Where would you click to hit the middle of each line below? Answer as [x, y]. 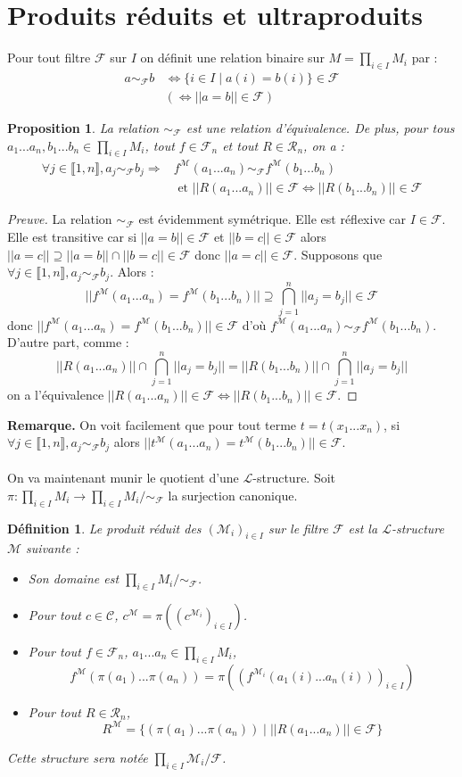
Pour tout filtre [49, 58]
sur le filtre [298, 528]
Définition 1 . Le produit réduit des [104, 528]
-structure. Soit [294, 478]
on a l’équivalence [56, 395]
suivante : [53, 548]
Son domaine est [74, 579]
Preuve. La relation [60, 219]
